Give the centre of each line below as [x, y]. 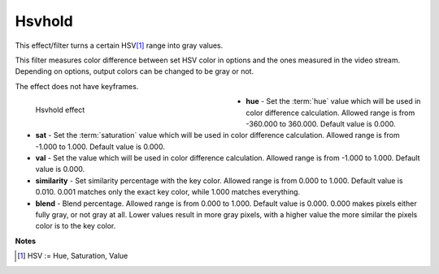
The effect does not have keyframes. [77, 86]
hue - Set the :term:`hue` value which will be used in [333, 101]
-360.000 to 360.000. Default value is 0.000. [321, 124]
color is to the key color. [76, 226]
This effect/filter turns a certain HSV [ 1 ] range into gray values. [119, 45]
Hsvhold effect [60, 109]
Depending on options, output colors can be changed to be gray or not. [135, 71]
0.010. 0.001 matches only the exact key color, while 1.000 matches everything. [168, 192]
